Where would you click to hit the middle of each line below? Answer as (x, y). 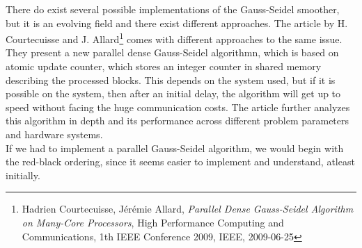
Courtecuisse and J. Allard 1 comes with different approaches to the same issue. (174, 38)
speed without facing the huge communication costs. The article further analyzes (178, 107)
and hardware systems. (54, 134)
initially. (23, 175)
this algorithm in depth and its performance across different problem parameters (178, 121)
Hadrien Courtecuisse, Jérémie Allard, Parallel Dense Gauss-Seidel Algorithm (188, 209)
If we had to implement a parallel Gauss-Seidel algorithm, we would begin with (175, 148)
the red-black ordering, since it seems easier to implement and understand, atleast (180, 162)
